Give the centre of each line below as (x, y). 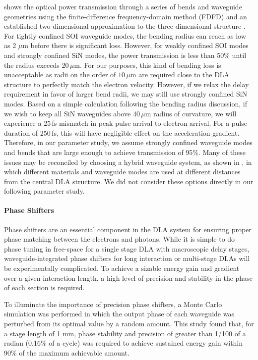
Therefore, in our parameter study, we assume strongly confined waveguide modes (128, 142)
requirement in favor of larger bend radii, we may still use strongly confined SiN (126, 94)
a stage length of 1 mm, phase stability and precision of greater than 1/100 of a (125, 333)
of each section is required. (44, 287)
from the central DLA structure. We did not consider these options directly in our (129, 181)
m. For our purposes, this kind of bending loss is (148, 65)
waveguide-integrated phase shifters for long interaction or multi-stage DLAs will (127, 258)
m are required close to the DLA (180, 75)
